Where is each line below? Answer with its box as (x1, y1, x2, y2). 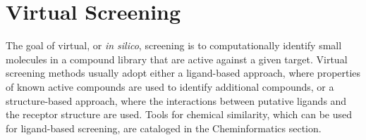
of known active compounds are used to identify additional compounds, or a (6, 79, 334, 94)
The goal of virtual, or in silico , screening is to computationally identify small (6, 38, 342, 53)
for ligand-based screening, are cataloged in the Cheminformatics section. (6, 120, 322, 135)
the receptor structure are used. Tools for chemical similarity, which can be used (6, 107, 353, 122)
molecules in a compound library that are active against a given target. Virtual (6, 51, 348, 66)
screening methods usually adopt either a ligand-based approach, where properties (6, 65, 361, 80)
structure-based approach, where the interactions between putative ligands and (6, 93, 347, 108)
